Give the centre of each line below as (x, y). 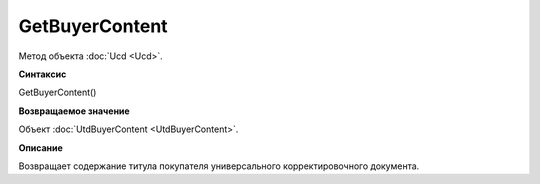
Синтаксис (42, 74)
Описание (41, 147)
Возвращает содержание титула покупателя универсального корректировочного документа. (219, 166)
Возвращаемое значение (74, 111)
